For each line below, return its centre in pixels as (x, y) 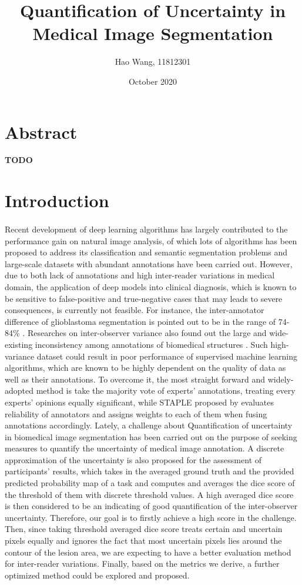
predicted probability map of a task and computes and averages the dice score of (150, 483)
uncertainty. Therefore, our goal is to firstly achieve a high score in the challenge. (151, 517)
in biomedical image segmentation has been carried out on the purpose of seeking (151, 436)
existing (19, 344)
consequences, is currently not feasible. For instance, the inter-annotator (135, 310)
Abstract (41, 132)
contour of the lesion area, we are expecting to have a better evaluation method (148, 552)
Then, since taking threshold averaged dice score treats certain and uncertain (144, 529)
